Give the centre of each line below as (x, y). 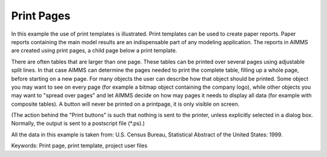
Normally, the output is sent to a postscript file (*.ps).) (78, 123)
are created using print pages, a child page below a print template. (94, 51)
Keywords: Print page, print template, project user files (79, 146)
